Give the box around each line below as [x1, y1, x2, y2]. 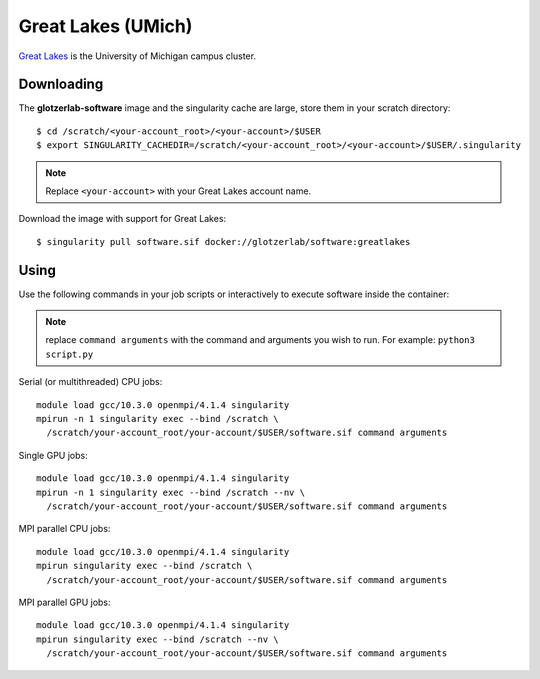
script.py [45, 348, 94, 360]
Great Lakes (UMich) [18, 15, 193, 37]
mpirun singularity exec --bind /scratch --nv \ [36, 633, 279, 645]
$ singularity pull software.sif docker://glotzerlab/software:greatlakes [36, 236, 411, 247]
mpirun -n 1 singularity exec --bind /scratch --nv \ [36, 486, 305, 498]
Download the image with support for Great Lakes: [18, 213, 227, 225]
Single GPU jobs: [18, 449, 89, 461]
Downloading [18, 76, 104, 93]
